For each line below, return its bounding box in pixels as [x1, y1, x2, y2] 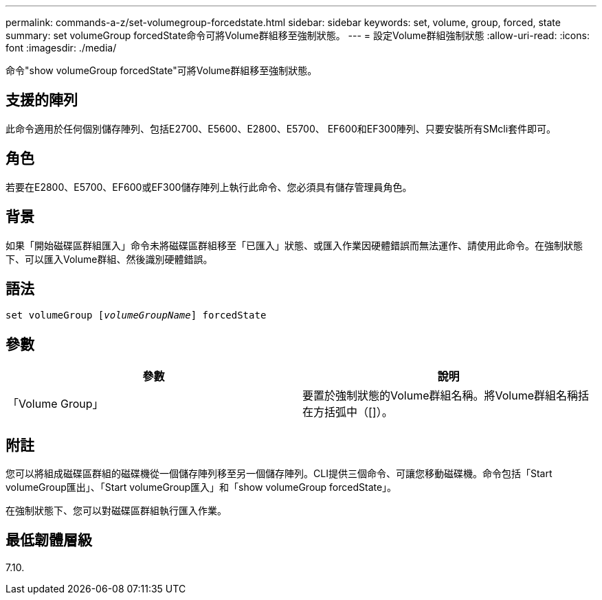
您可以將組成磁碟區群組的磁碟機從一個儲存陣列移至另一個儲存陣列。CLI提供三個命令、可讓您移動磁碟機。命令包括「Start [5, 468, 553, 480]
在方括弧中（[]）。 [302, 405, 393, 419]
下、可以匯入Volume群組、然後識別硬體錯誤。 [5, 253, 213, 265]
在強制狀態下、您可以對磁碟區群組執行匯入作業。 [5, 505, 227, 517]
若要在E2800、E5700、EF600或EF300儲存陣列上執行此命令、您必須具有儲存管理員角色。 [5, 181, 412, 193]
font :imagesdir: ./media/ [5, 42, 117, 54]
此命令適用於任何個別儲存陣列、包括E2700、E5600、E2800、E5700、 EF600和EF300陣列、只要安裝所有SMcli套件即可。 [5, 122, 557, 135]
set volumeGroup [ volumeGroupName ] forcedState [5, 310, 267, 321]
